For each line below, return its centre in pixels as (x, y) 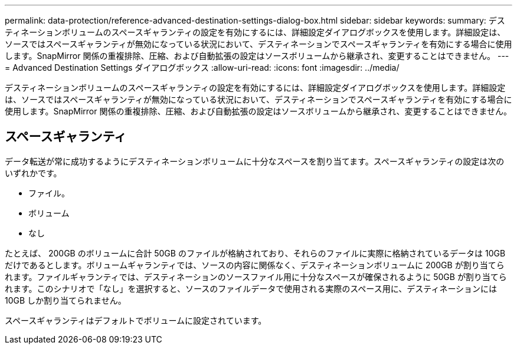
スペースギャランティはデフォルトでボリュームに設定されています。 (136, 320)
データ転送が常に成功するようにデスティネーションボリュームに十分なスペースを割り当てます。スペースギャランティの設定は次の (255, 161)
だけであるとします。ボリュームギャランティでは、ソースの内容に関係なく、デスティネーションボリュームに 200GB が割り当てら (255, 265)
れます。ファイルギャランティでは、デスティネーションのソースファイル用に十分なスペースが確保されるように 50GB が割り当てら (256, 276)
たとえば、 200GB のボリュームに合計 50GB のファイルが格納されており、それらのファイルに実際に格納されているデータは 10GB (255, 253)
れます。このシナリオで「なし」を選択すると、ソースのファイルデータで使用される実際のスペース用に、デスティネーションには (251, 288)
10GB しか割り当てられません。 (66, 300)
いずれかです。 (33, 173)
